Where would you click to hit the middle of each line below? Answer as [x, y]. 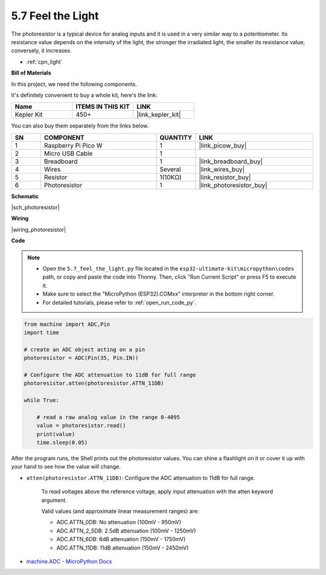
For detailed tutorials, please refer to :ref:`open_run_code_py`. [119, 302]
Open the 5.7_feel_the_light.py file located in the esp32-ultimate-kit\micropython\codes [168, 268]
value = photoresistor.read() [81, 426]
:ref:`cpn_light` [44, 62]
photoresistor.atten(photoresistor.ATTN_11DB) [94, 383]
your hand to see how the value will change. [66, 467]
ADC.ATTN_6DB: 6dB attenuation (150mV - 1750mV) [121, 539]
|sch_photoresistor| [35, 207]
